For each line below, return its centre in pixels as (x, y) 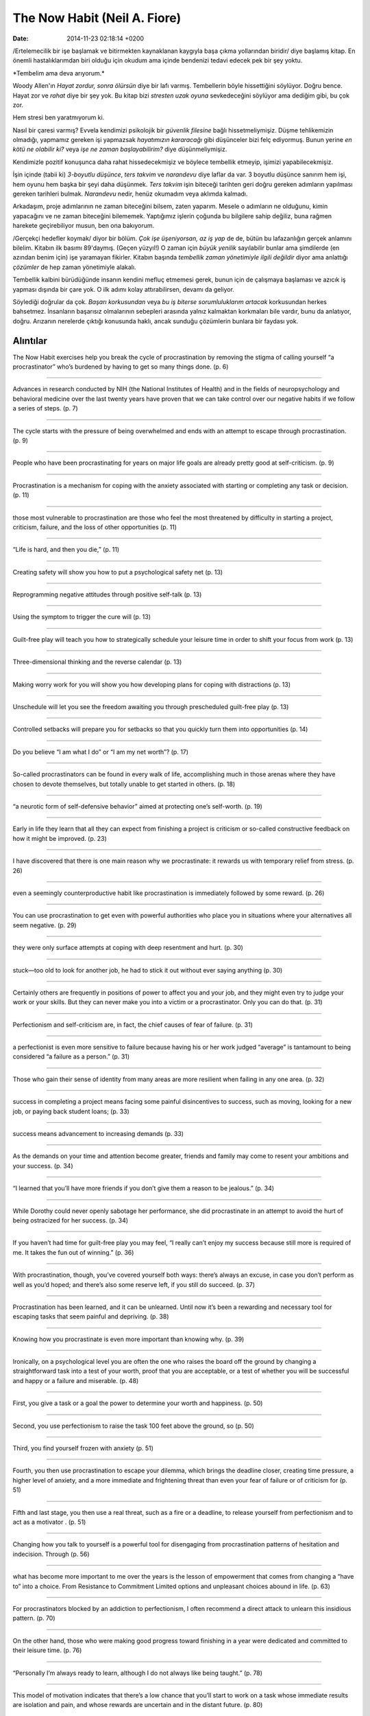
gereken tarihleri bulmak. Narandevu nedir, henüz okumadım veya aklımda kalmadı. (130, 194)
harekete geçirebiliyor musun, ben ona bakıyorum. (84, 226)
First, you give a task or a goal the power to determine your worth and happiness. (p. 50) (138, 1403)
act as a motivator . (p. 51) (49, 1522)
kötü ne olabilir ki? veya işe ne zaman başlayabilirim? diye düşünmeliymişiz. (120, 149)
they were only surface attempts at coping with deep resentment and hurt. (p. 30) (128, 948)
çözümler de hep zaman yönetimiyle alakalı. (74, 267)
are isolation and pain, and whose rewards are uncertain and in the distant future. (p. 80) (138, 1705)
